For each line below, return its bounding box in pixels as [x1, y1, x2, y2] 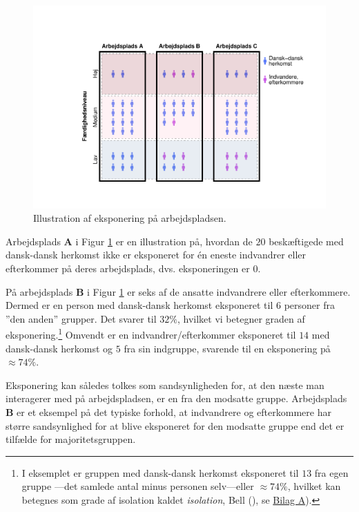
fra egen [314, 465, 349, 480]
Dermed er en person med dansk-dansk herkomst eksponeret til [6, 298, 273, 312]
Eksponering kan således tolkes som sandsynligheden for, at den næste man [6, 377, 324, 392]
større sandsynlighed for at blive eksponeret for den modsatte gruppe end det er [6, 418, 345, 433]
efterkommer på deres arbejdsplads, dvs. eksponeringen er [6, 260, 250, 275]
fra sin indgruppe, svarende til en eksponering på [124, 341, 331, 355]
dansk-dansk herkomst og [6, 341, 113, 355]
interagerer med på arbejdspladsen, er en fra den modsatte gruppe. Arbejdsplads [6, 391, 347, 406]
